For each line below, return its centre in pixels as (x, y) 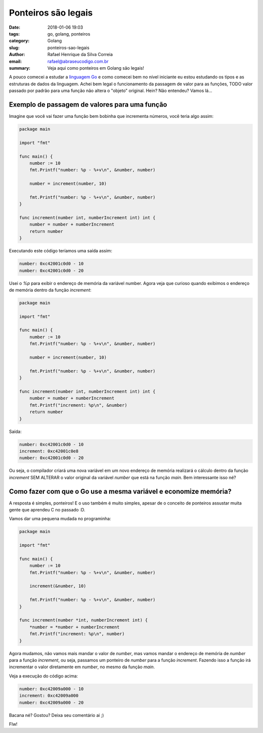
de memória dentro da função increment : (50, 290)
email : (15, 61)
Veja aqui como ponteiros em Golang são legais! (96, 68)
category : (19, 41)
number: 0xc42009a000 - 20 (51, 702)
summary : (20, 68)
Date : (15, 27)
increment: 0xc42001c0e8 (49, 451)
